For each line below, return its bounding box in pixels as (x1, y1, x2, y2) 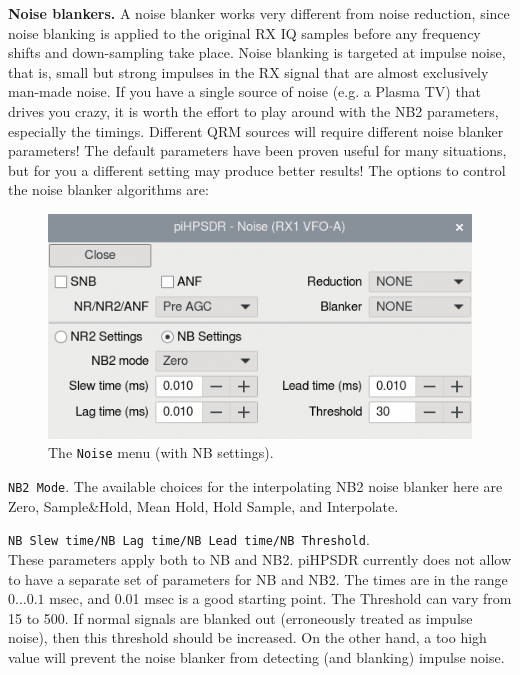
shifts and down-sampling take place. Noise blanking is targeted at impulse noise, (8, 42, 506, 63)
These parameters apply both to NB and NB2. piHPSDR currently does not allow (8, 549, 512, 569)
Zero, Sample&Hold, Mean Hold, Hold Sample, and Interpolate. (8, 495, 399, 516)
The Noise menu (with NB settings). (48, 442, 274, 463)
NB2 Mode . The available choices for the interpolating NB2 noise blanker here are (8, 476, 503, 497)
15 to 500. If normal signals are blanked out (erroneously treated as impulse (8, 607, 473, 628)
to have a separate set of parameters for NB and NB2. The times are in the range (8, 568, 508, 589)
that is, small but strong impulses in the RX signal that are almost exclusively (8, 61, 489, 82)
